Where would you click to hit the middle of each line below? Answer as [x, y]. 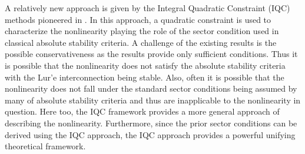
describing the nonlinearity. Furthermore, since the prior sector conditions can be [151, 123]
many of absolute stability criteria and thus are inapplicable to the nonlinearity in [153, 100]
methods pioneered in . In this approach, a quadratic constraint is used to [138, 19]
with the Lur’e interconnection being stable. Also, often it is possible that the [145, 77]
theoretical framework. [45, 146]
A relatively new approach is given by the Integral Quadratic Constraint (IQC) [147, 8]
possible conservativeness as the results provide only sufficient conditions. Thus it [151, 54]
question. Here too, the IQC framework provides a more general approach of [142, 111]
